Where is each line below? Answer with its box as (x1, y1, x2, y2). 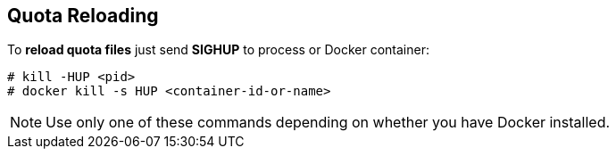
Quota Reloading (7, 4, 159, 27)
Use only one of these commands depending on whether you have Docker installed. (46, 113, 611, 132)
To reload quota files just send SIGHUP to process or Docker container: (7, 42, 429, 58)
